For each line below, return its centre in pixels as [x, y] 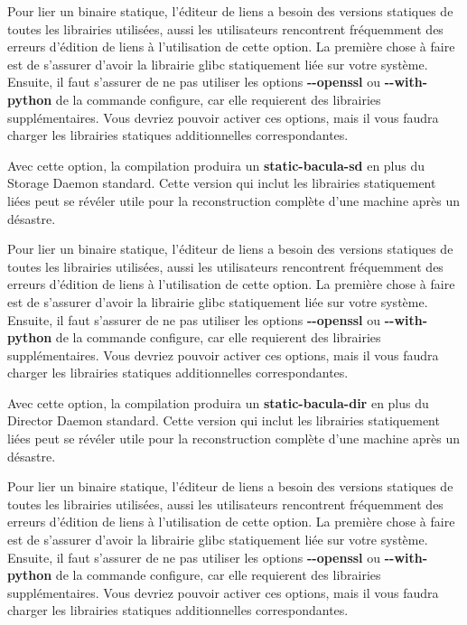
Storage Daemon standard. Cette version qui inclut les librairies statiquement [222, 183]
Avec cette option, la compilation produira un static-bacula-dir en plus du [218, 402]
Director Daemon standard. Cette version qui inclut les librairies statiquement [224, 420]
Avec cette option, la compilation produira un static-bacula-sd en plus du [216, 165]
